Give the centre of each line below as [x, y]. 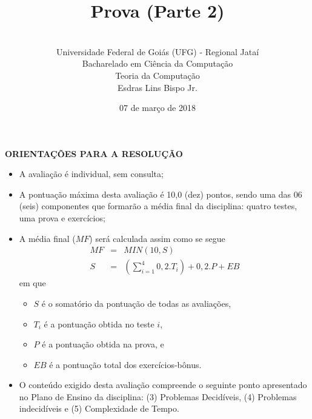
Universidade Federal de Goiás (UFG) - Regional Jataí [158, 51]
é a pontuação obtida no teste [99, 323]
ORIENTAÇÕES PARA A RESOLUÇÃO [94, 153]
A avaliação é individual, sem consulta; [91, 174]
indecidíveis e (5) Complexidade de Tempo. [99, 408]
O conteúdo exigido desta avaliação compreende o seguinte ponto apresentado [163, 385]
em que [32, 283]
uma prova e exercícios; [62, 218]
